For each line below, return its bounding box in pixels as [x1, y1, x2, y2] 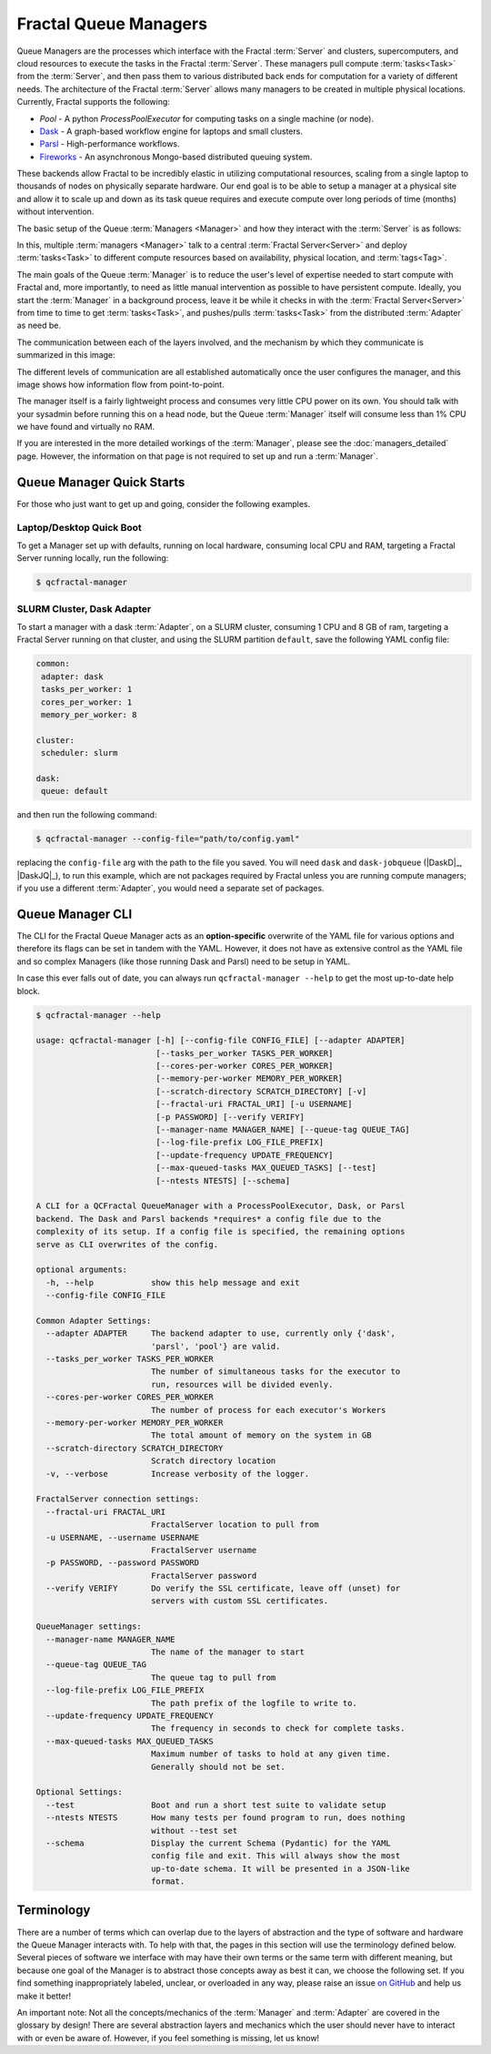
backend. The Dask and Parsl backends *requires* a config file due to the [35, 1214, 382, 1224]
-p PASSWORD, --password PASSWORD [45, 1558, 200, 1568]
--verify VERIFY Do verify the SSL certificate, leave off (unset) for [45, 1583, 401, 1593]
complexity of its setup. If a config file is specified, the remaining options [35, 1226, 406, 1237]
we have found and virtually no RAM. [16, 422, 155, 432]
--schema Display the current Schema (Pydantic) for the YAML [45, 1837, 391, 1848]
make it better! [16, 1990, 72, 2001]
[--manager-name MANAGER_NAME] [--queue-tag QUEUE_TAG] [155, 1124, 411, 1135]
